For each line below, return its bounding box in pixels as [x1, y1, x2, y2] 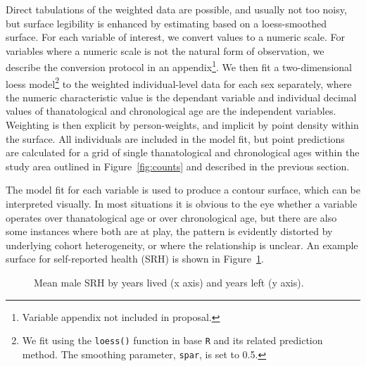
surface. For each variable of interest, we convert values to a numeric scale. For [6, 30, 345, 44]
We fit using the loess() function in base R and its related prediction [22, 333, 323, 348]
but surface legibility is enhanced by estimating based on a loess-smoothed [6, 15, 327, 30]
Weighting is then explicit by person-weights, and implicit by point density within [6, 118, 359, 132]
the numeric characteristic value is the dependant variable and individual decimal [6, 89, 357, 104]
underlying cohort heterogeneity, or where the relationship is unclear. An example [6, 237, 358, 252]
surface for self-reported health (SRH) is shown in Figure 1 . [6, 251, 264, 266]
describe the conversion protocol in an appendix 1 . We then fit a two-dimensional [6, 58, 352, 75]
